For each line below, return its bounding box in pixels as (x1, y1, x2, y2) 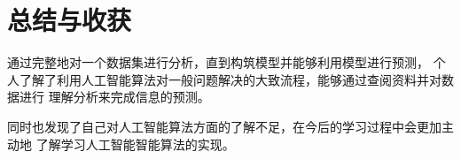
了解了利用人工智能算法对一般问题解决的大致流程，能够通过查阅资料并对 (19, 70, 441, 88)
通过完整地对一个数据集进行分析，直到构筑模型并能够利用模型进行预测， (7, 53, 429, 72)
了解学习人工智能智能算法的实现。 (35, 134, 235, 153)
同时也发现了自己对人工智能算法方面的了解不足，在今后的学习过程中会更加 (7, 117, 441, 135)
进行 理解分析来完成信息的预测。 (19, 87, 210, 106)
